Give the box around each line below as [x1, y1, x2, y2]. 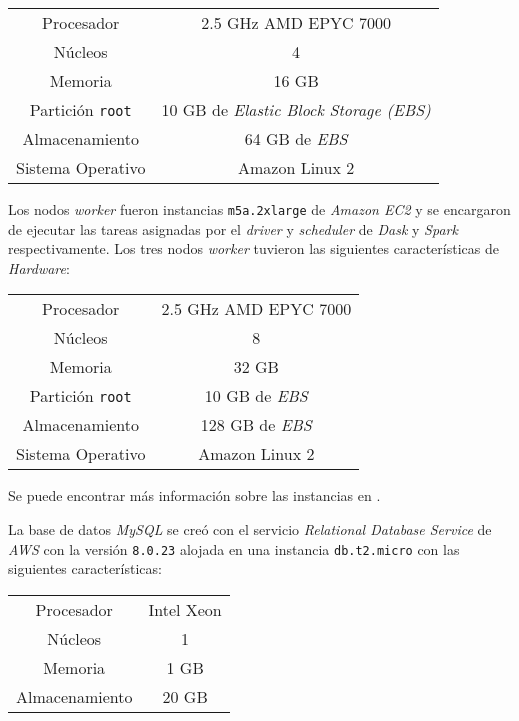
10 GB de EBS [204, 384, 308, 408]
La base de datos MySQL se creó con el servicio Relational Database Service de [8, 519, 492, 540]
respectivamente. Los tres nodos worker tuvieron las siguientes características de [8, 238, 499, 259]
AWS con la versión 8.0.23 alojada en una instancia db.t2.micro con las [8, 538, 460, 559]
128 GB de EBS [200, 413, 312, 437]
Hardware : [8, 257, 70, 278]
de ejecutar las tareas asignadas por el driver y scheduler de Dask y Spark [8, 218, 458, 239]
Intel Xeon [148, 597, 222, 621]
